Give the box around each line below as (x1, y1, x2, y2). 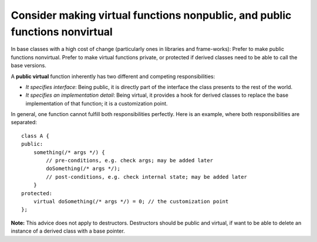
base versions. (11, 62, 46, 69)
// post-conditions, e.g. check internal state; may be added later (46, 173, 248, 180)
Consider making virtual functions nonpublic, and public (11, 9, 292, 22)
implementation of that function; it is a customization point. (25, 100, 168, 107)
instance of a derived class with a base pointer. (11, 227, 126, 234)
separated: (11, 119, 38, 126)
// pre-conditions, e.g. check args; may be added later (46, 157, 214, 164)
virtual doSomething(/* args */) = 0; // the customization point (33, 198, 229, 204)
